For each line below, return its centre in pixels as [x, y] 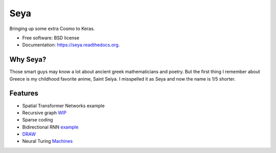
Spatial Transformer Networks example [63, 106]
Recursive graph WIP [44, 113]
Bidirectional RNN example [50, 127]
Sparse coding [38, 120]
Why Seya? [28, 59]
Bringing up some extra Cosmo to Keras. [52, 29]
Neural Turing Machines [48, 141]
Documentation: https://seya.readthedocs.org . [71, 45]
